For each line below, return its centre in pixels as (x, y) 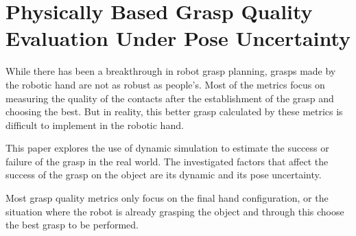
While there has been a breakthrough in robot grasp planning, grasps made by (171, 71)
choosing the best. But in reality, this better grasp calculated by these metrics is (174, 111)
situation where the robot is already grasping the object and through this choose (175, 211)
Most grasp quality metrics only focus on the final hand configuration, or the (167, 198)
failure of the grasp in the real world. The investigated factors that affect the (167, 161)
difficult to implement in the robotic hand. (95, 125)
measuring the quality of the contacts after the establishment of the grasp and (170, 98)
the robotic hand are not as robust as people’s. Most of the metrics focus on (165, 84)
